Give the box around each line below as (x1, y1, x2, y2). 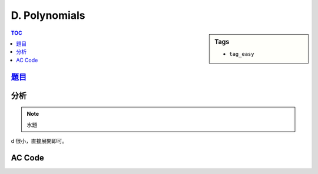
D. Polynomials (11, 9, 85, 22)
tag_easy (229, 51, 254, 57)
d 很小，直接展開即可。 (11, 137, 68, 144)
